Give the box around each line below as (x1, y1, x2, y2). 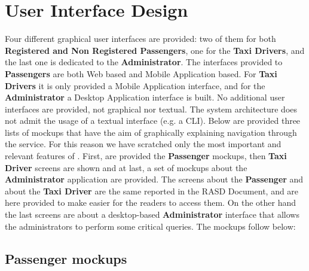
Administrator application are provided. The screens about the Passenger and (5, 173, 304, 185)
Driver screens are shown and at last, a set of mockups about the (5, 161, 247, 173)
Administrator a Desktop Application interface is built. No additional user (5, 91, 285, 103)
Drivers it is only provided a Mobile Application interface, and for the (5, 79, 265, 92)
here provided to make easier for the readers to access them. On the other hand (5, 196, 296, 209)
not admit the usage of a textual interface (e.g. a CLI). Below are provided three (5, 114, 301, 127)
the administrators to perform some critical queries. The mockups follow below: (5, 220, 296, 232)
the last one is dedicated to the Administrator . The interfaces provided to (5, 56, 283, 68)
